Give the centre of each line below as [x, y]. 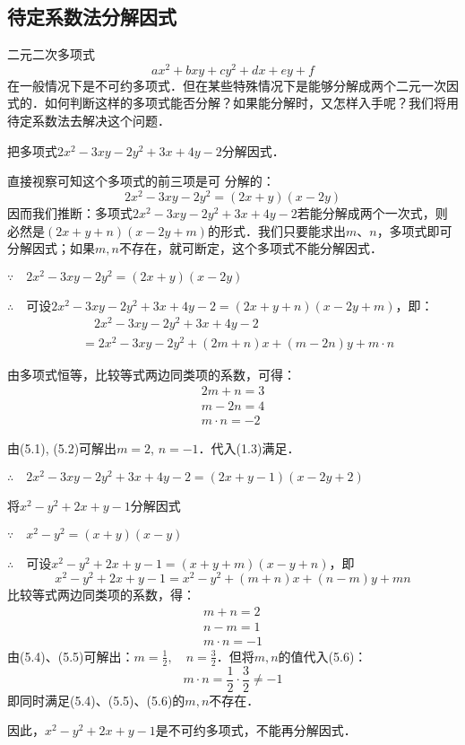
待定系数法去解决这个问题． [89, 121]
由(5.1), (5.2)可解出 [62, 448]
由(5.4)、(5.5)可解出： [71, 656]
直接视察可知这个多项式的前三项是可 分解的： [141, 181]
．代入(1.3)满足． [249, 448]
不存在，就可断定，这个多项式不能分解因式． [250, 248]
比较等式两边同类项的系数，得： [101, 595]
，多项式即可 [414, 230]
